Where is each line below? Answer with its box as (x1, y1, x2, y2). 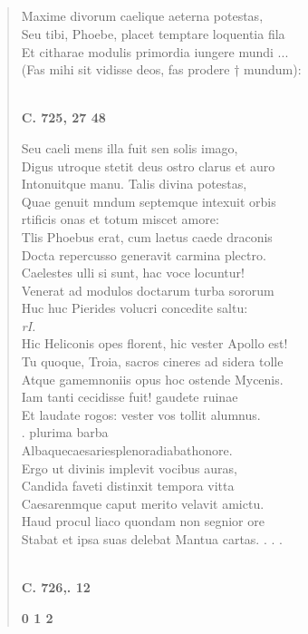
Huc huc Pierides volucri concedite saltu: (21, 298, 248, 317)
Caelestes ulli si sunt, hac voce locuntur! (21, 263, 245, 282)
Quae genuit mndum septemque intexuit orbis (21, 191, 276, 210)
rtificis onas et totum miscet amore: (21, 210, 219, 229)
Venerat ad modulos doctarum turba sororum (21, 280, 274, 299)
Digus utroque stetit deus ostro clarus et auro (21, 156, 275, 175)
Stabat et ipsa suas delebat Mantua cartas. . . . (21, 530, 283, 549)
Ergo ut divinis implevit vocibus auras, (21, 458, 237, 477)
